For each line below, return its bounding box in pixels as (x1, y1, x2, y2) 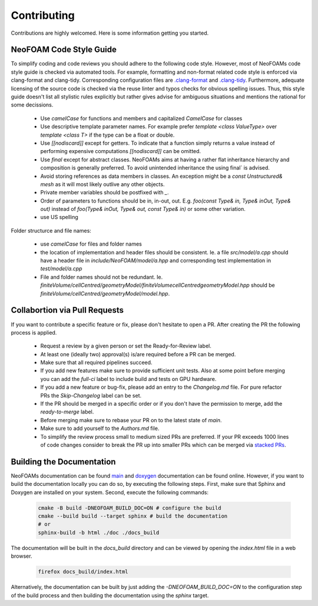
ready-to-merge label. (40, 408, 94, 415)
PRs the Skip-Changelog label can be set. (40, 392, 142, 399)
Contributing (11, 9, 75, 22)
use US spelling (40, 214, 79, 221)
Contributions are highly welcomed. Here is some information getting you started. (11, 29, 209, 37)
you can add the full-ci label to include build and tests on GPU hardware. (40, 375, 217, 382)
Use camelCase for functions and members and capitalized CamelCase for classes (40, 115, 243, 122)
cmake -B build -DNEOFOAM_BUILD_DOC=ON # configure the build (38, 504, 221, 511)
